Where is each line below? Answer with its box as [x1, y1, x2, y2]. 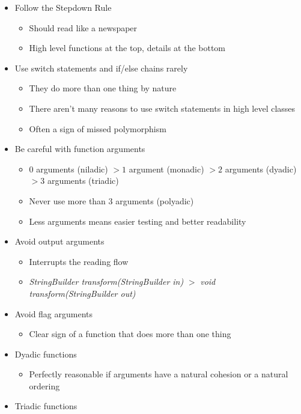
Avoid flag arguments [14, 307, 93, 320]
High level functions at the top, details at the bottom [29, 41, 226, 54]
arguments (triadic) [47, 174, 119, 187]
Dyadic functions [14, 347, 77, 360]
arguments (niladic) [36, 162, 108, 175]
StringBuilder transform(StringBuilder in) [29, 275, 184, 288]
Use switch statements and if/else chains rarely [14, 61, 188, 74]
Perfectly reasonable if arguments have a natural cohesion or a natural [29, 368, 288, 380]
